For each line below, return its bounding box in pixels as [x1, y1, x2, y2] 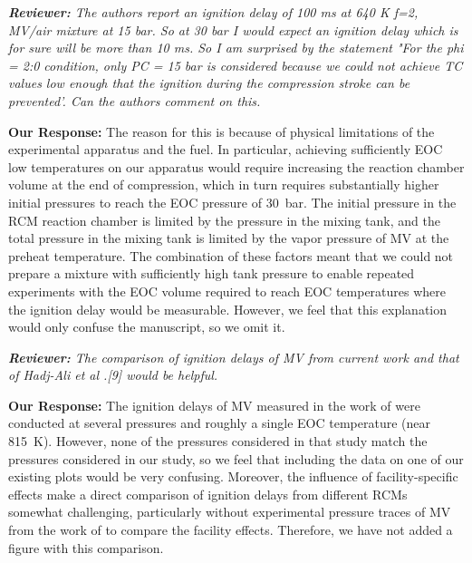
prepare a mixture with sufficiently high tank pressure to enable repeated [8, 264, 415, 283]
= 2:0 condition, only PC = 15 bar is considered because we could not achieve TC [8, 55, 463, 74]
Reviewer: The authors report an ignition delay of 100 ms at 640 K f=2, [8, 3, 419, 21]
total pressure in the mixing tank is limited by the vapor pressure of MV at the [8, 228, 449, 248]
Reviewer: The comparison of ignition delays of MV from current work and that [8, 347, 459, 366]
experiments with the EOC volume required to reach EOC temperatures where [8, 281, 447, 300]
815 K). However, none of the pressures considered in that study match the [8, 432, 428, 451]
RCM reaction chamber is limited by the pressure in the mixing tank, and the [8, 210, 440, 229]
